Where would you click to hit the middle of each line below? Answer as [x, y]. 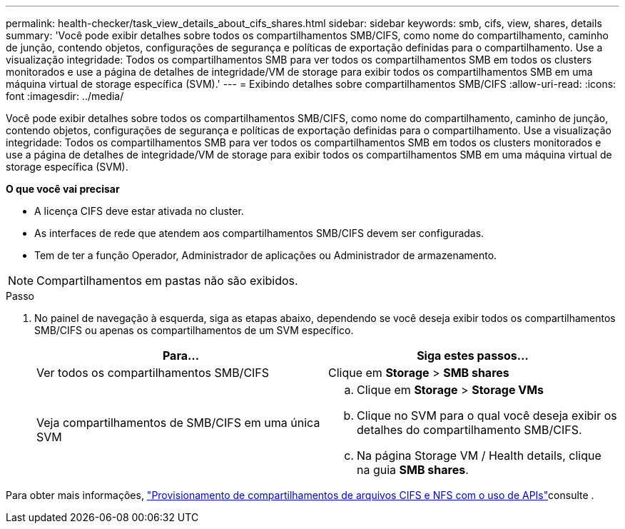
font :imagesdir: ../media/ [65, 96]
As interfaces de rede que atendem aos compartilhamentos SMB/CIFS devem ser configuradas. [259, 233]
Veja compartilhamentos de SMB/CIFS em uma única [178, 423]
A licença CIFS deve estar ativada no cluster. [139, 211]
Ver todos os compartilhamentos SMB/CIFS [153, 373]
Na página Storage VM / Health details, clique [479, 455]
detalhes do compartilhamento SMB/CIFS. [469, 430]
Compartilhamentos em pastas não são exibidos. [167, 281]
